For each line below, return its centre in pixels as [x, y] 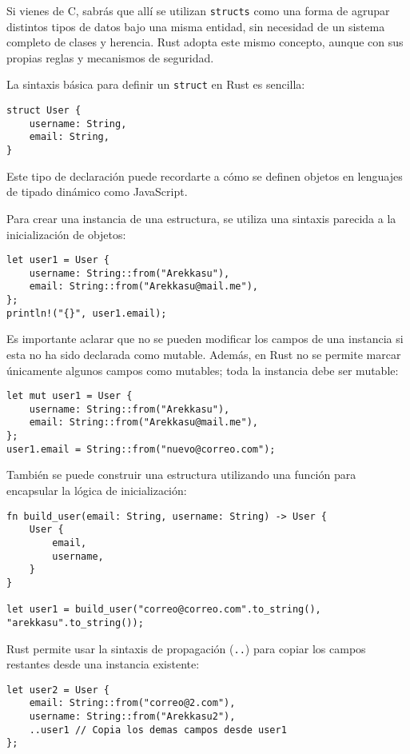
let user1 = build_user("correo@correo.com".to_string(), [164, 610]
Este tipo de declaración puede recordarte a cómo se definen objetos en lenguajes [205, 176]
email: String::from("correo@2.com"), [132, 703]
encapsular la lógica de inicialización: [97, 491]
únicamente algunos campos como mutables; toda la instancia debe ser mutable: [203, 370]
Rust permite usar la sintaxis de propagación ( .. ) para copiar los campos [186, 648]
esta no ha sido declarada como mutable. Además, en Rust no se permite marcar [204, 354]
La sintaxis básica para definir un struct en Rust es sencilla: [156, 84]
